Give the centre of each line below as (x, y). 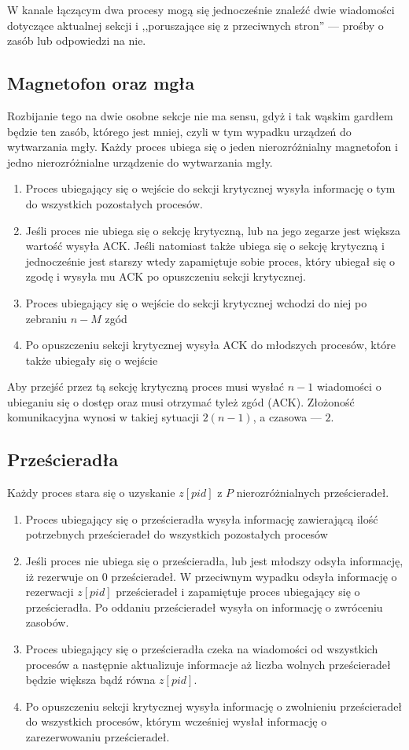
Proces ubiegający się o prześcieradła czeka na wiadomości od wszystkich (202, 649)
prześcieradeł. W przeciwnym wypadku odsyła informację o (254, 576)
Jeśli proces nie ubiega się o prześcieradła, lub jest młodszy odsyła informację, (214, 561)
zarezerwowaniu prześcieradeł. (98, 737)
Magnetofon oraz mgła (101, 83)
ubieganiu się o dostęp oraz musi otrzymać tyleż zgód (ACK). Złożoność (181, 401)
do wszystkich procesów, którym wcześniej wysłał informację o (176, 721)
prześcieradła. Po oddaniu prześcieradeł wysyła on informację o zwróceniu (204, 607)
